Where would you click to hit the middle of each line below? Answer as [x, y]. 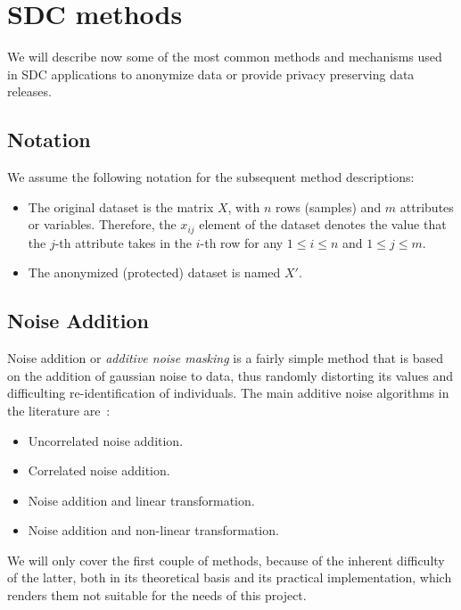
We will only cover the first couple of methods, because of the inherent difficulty [226, 560]
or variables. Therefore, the [102, 224]
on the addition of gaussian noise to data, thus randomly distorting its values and [230, 375]
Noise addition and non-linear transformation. [153, 530]
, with [244, 206]
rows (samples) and [329, 206]
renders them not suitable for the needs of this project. [157, 595]
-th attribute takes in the [123, 242]
